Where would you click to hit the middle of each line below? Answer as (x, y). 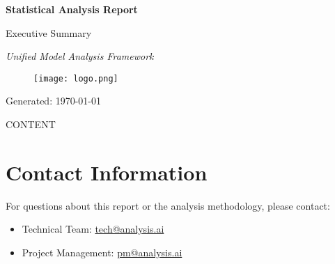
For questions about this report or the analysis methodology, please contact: (168, 205)
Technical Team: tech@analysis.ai (93, 229)
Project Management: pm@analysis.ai (102, 252)
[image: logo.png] (76, 78)
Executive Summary (49, 32)
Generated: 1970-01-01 (54, 101)
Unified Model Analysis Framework (80, 56)
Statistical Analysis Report (72, 9)
